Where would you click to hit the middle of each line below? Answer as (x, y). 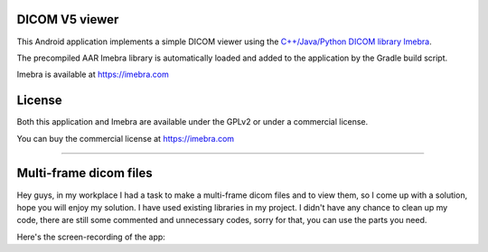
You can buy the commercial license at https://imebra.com (126, 138)
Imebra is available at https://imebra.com (93, 75)
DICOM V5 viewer (68, 19)
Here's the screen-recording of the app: (91, 237)
